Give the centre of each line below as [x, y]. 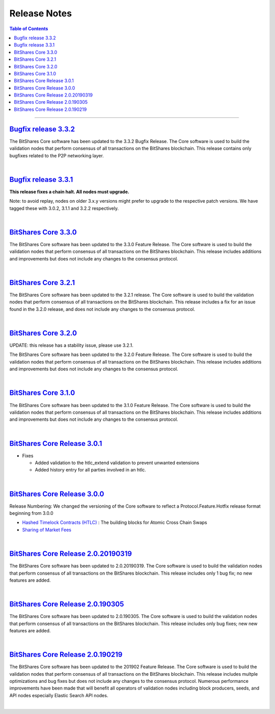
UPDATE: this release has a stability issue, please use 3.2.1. [71, 345]
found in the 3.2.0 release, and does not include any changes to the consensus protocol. [102, 309]
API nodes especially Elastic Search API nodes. [59, 695]
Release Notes [41, 13]
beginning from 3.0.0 [31, 513]
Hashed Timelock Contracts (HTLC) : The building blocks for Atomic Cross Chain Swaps [115, 522]
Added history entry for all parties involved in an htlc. [90, 470]
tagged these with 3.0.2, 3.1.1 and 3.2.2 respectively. [64, 208]
